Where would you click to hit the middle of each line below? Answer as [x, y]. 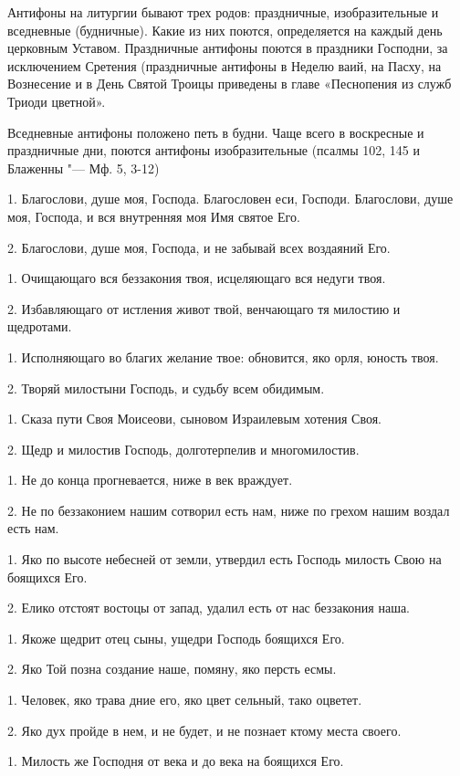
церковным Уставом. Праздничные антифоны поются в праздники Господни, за [228, 48]
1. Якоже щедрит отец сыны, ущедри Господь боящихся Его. [176, 638]
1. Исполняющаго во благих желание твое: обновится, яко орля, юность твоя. [223, 357]
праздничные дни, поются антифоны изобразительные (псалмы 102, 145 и [214, 150]
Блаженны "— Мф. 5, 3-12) [84, 168]
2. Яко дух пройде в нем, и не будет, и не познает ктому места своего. [204, 730]
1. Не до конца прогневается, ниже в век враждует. [150, 480]
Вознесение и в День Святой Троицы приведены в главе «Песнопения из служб [230, 84]
